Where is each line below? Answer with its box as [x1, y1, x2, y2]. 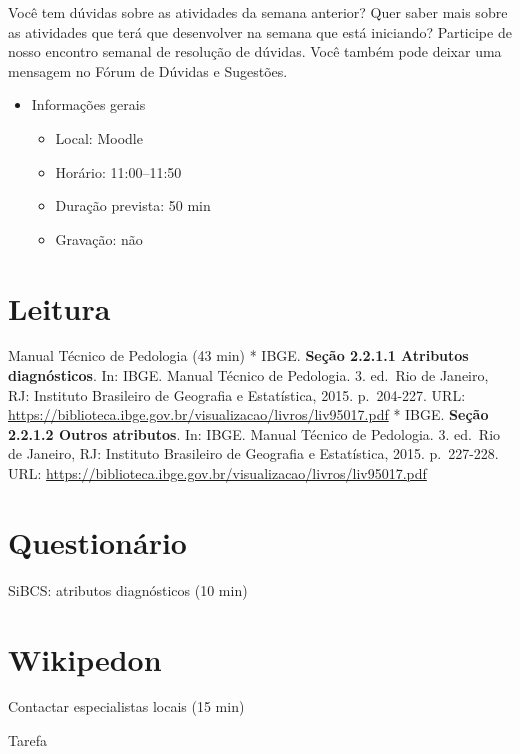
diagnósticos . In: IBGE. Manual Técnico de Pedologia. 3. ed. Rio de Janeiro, [8, 365, 489, 386]
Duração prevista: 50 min [55, 195, 211, 216]
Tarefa [8, 730, 47, 751]
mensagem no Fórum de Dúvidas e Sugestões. [8, 60, 288, 81]
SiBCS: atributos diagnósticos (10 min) [8, 579, 248, 600]
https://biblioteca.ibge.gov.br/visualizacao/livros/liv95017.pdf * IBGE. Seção [8, 404, 489, 425]
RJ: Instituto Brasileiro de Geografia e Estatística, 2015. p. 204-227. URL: [8, 384, 466, 405]
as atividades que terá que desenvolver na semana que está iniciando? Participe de [8, 21, 512, 42]
